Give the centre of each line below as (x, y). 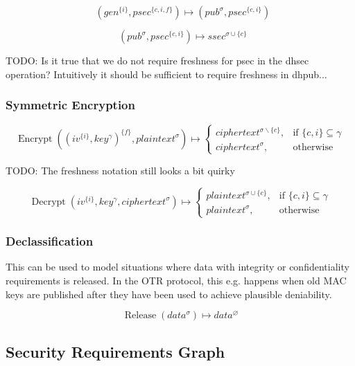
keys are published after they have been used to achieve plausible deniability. (169, 294)
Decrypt (49, 202)
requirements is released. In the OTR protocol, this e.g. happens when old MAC (176, 280)
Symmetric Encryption (70, 105)
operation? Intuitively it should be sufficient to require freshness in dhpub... (166, 74)
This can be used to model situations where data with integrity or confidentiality (177, 267)
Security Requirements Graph (115, 351)
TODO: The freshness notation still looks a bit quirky (120, 170)
